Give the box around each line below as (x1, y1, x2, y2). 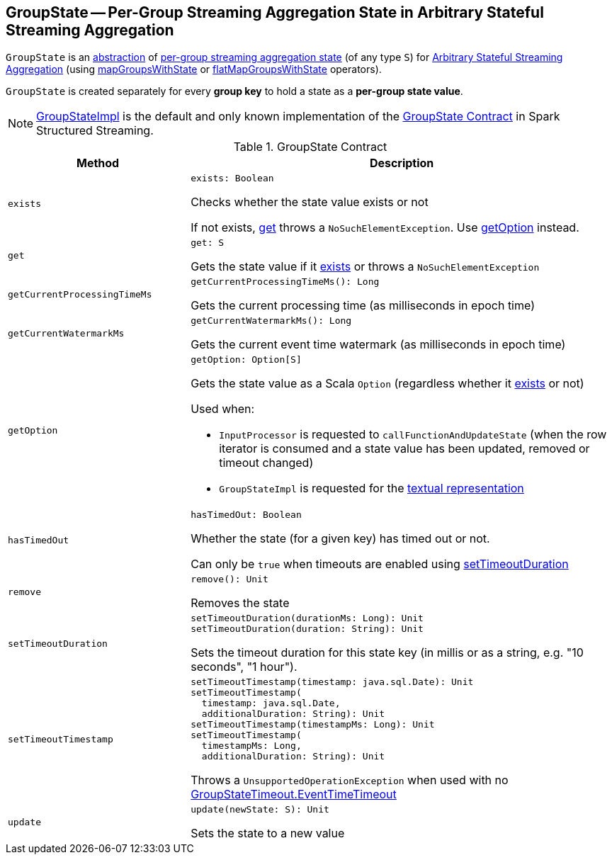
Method (76, 156, 120, 171)
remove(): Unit (191, 574, 268, 585)
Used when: (191, 402, 255, 417)
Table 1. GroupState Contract (233, 140, 387, 154)
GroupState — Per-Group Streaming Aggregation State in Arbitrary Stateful (6, 4, 544, 21)
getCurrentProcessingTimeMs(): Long (191, 276, 380, 288)
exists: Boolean (191, 173, 274, 184)
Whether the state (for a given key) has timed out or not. (191, 531, 490, 546)
